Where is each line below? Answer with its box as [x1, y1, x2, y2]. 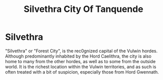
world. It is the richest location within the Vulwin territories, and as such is [5, 64, 157, 70]
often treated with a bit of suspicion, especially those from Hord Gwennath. [5, 69, 159, 75]
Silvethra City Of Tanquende [23, 3, 144, 15]
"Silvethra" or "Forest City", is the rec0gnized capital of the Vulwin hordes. [5, 48, 158, 54]
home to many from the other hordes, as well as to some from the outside [5, 58, 156, 64]
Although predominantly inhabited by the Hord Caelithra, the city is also [5, 53, 152, 59]
